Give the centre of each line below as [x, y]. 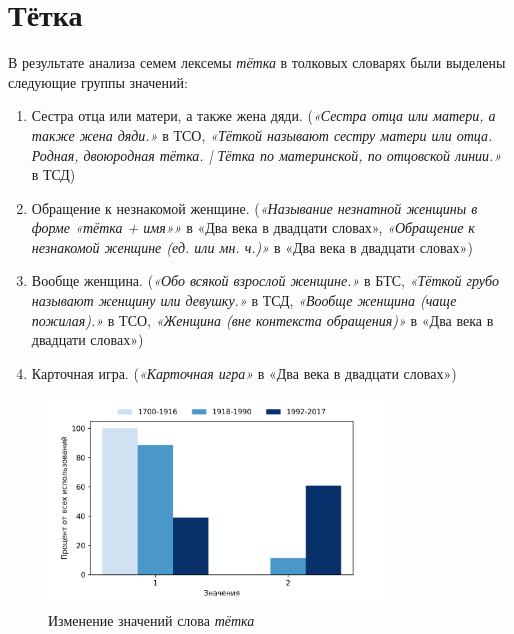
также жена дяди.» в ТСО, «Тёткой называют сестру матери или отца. [262, 134]
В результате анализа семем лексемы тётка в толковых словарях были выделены [257, 62]
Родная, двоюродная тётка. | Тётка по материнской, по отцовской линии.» [266, 154]
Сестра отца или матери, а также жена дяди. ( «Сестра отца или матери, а [263, 115]
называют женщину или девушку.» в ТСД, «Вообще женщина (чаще [244, 300]
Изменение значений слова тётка [151, 619]
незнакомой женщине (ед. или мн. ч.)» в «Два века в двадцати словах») [252, 246]
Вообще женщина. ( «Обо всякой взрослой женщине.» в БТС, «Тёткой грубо [265, 280]
